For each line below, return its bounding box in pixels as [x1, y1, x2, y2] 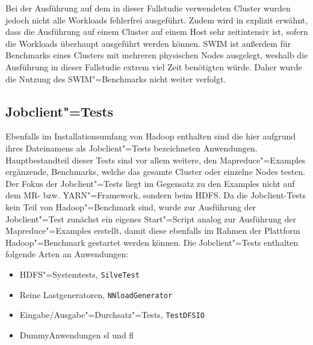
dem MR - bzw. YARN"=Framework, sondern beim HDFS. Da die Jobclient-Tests [5, 189, 306, 201]
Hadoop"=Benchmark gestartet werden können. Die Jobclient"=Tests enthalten [5, 236, 299, 248]
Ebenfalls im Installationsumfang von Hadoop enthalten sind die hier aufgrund [5, 130, 296, 142]
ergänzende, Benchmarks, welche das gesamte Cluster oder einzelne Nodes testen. [5, 165, 306, 178]
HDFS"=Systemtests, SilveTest [19, 267, 140, 280]
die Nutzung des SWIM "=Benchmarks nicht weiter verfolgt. [5, 72, 226, 85]
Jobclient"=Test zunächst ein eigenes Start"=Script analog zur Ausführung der [5, 212, 296, 225]
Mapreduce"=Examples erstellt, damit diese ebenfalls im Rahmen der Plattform [5, 224, 300, 237]
